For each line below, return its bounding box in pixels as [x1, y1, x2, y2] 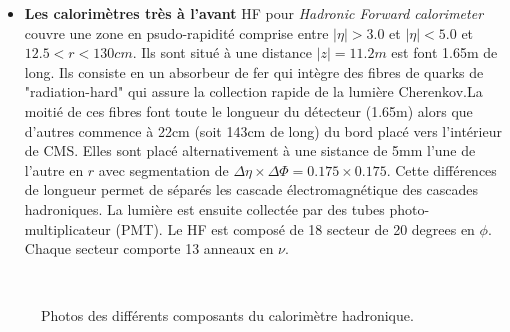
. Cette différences [386, 159, 497, 180]
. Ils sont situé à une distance [132, 42, 312, 63]
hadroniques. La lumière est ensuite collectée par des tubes [24, 198, 385, 219]
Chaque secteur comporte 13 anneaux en [24, 238, 274, 259]
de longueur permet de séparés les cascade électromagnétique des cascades [24, 179, 479, 200]
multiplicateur [24, 218, 111, 239]
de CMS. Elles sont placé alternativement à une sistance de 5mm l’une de [24, 140, 476, 161]
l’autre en [24, 159, 84, 180]
